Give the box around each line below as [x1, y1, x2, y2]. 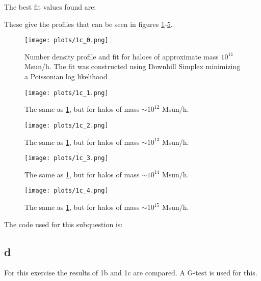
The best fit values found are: [4, 2, 96, 12]
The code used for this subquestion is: [4, 218, 123, 229]
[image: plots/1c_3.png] [24, 154, 109, 162]
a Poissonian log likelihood [24, 71, 108, 82]
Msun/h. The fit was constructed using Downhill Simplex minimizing [24, 61, 241, 72]
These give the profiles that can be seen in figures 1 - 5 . [4, 18, 173, 29]
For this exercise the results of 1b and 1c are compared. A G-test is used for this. [4, 267, 257, 278]
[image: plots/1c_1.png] [24, 89, 109, 97]
